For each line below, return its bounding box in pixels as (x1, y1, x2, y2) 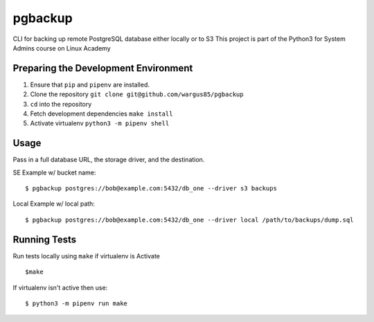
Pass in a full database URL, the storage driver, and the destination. (12, 156, 205, 164)
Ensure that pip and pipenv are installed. (30, 80, 150, 89)
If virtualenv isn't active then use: (12, 283, 108, 292)
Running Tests (12, 233, 76, 245)
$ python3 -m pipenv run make (25, 299, 128, 307)
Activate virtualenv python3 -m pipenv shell (30, 119, 170, 127)
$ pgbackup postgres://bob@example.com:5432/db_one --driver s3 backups (25, 184, 277, 193)
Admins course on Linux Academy (12, 44, 111, 52)
